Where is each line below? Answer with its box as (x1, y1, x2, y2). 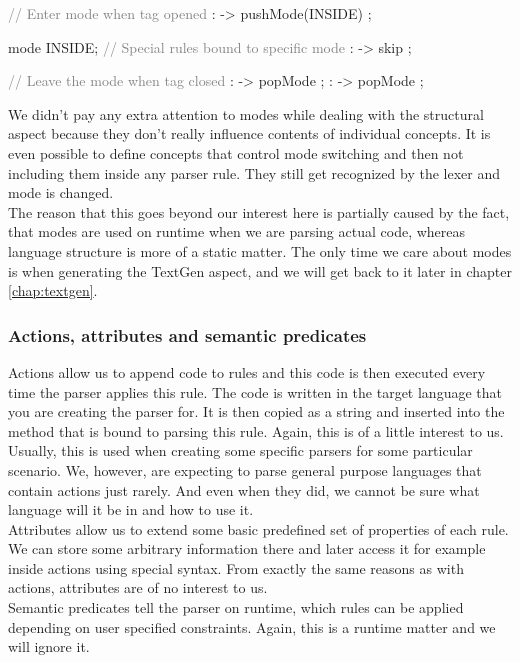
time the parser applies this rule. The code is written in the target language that (8, 381, 502, 402)
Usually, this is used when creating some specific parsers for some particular (8, 440, 473, 461)
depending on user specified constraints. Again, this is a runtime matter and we (8, 616, 496, 637)
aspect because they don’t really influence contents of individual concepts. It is (8, 123, 491, 144)
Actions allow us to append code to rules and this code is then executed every (8, 361, 486, 382)
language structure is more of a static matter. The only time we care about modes (8, 240, 512, 261)
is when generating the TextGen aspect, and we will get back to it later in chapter (8, 260, 512, 281)
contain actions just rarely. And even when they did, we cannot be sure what (8, 479, 480, 500)
